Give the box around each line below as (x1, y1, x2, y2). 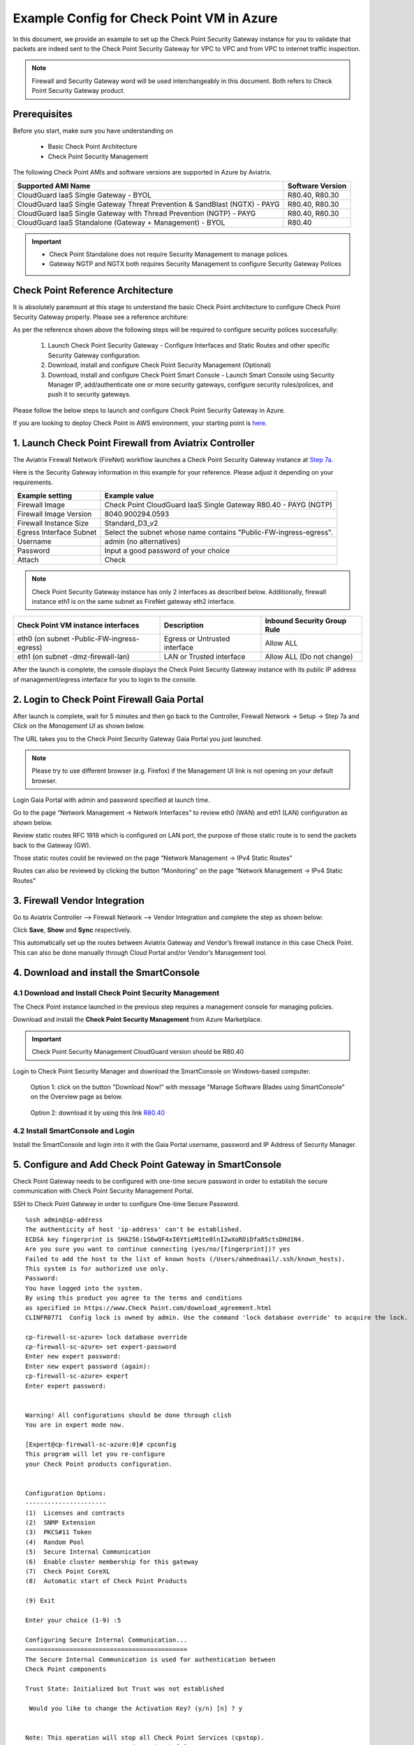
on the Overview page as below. (30, 1092, 124, 1101)
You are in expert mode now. (25, 1421, 125, 1429)
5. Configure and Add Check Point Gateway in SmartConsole (13, 1159, 282, 1171)
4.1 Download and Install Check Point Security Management (13, 988, 220, 997)
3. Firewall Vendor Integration (13, 894, 145, 907)
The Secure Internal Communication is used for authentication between (25, 1655, 276, 1663)
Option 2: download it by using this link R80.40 (30, 1108, 165, 1117)
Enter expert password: (25, 1382, 107, 1390)
